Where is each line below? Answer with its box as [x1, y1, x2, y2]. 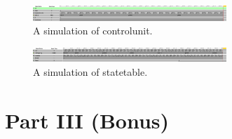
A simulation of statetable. [33, 65, 148, 79]
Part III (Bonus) [5, 105, 170, 134]
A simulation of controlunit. [33, 23, 153, 38]
